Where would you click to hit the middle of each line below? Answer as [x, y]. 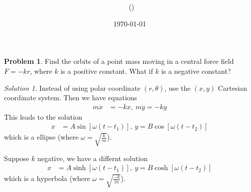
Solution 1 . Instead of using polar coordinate [72, 88]
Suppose [17, 158]
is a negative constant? [196, 71]
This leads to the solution [43, 116]
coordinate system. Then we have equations [71, 97]
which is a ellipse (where [41, 137]
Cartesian [233, 88]
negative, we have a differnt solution [92, 158]
